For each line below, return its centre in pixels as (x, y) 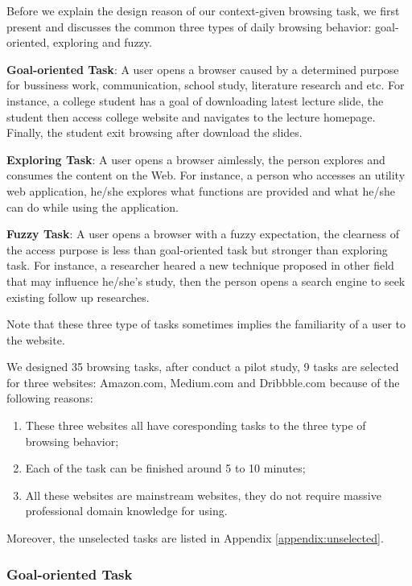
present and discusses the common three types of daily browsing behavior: (189, 26)
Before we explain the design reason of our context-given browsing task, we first (203, 10)
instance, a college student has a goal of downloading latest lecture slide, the (195, 100)
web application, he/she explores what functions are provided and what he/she (201, 190)
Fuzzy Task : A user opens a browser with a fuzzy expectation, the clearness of (203, 234)
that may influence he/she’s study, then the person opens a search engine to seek (206, 281)
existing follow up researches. (78, 297)
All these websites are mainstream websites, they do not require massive (203, 495)
